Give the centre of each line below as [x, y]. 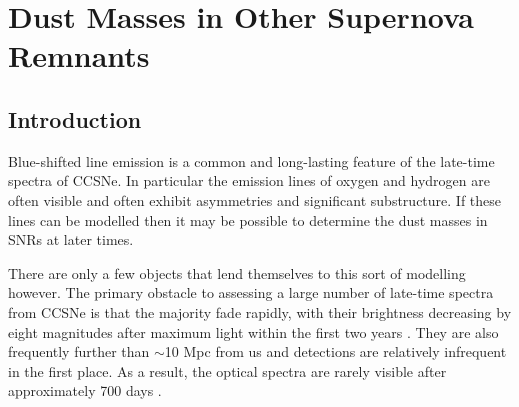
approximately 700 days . [85, 390]
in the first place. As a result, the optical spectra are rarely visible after [227, 370]
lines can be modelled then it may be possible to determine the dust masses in [248, 219]
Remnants [79, 55]
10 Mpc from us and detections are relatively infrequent [335, 351]
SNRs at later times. [71, 239]
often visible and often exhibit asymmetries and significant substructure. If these [255, 199]
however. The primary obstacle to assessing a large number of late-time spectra [251, 292]
